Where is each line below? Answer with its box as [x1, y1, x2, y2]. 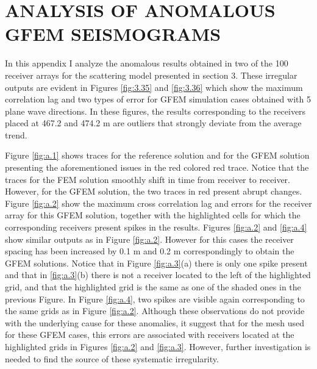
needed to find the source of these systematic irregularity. [5, 352, 219, 365]
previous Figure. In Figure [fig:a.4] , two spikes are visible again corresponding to [5, 292, 305, 305]
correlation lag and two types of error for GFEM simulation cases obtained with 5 [5, 93, 311, 106]
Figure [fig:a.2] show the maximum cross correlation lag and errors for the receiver [5, 196, 312, 209]
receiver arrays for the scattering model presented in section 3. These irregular [5, 68, 297, 81]
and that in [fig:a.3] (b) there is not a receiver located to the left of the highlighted [5, 268, 311, 281]
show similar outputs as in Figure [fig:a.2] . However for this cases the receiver [5, 232, 294, 245]
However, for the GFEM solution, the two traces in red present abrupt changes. [5, 185, 302, 198]
